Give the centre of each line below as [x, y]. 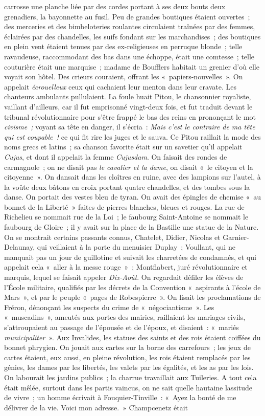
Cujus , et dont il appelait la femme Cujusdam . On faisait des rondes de [116, 156]
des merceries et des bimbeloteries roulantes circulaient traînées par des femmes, [130, 26]
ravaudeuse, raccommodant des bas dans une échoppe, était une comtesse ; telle [129, 56]
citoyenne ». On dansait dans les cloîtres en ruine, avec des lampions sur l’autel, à [132, 177]
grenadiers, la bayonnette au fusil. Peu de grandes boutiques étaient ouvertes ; [127, 16]
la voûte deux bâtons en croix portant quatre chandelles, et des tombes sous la [127, 187]
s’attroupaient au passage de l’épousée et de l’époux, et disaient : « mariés [122, 327]
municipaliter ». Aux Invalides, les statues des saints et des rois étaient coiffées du [132, 337]
